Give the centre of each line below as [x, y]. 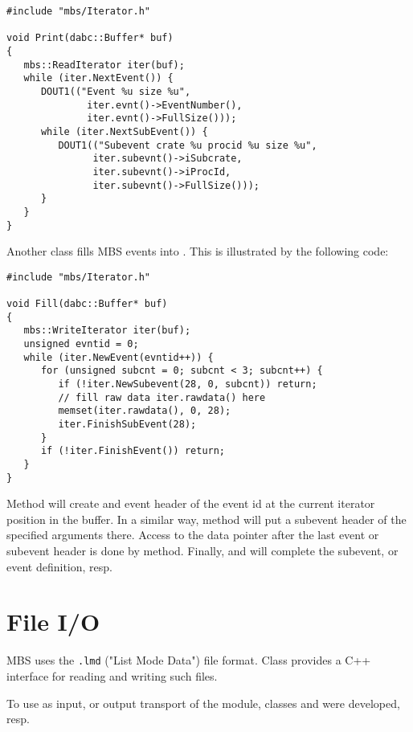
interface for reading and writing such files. [112, 676]
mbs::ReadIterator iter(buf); [104, 65]
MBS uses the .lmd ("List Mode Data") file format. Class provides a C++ [189, 660]
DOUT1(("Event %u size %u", [116, 91]
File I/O [53, 622]
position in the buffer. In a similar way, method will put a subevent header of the [206, 519]
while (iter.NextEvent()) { [98, 78]
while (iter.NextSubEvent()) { [124, 131]
